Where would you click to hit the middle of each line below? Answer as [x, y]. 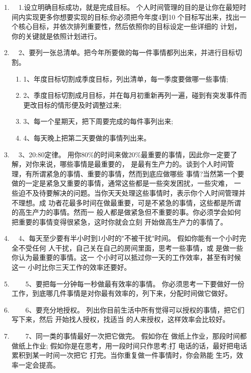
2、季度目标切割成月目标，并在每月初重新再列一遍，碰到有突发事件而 [135, 95]
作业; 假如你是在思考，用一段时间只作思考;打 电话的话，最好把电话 [139, 345]
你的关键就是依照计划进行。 [56, 36]
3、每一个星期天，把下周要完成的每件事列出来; [98, 121]
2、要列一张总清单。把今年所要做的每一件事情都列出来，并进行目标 [127, 52]
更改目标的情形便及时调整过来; [72, 104]
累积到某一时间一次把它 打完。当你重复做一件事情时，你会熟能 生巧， [124, 355]
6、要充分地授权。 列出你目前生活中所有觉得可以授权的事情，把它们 [135, 309]
